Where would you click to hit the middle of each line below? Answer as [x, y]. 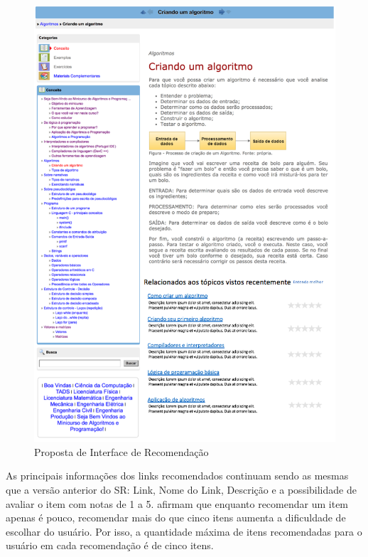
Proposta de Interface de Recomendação [121, 451]
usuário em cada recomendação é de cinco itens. [110, 545]
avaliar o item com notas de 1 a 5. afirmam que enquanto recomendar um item [177, 503]
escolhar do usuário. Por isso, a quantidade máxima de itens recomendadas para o [184, 531]
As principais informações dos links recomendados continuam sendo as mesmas [177, 476]
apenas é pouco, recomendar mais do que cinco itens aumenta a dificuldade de [176, 518]
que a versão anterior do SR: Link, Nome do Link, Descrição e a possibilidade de [181, 490]
